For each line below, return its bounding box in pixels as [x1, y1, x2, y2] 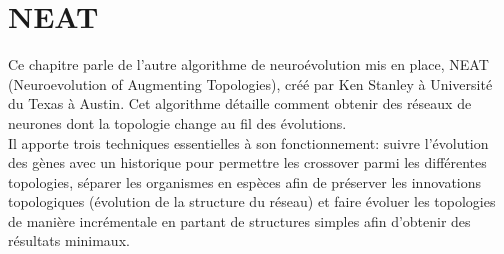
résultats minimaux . [8, 230, 130, 251]
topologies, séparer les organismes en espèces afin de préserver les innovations [8, 171, 482, 192]
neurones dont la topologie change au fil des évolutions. [8, 112, 347, 133]
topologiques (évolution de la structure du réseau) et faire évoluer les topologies [8, 191, 496, 212]
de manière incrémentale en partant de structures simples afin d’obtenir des [8, 210, 471, 231]
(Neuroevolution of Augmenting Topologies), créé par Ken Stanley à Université [8, 73, 493, 94]
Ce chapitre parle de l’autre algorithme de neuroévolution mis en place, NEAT [8, 54, 489, 75]
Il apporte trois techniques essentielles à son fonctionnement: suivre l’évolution [8, 132, 489, 153]
